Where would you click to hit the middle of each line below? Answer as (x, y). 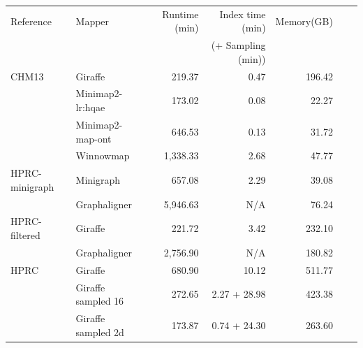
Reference (31, 21)
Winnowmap (103, 155)
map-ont (94, 138)
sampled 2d (100, 332)
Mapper (92, 21)
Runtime (180, 14)
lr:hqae (90, 107)
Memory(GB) (304, 21)
